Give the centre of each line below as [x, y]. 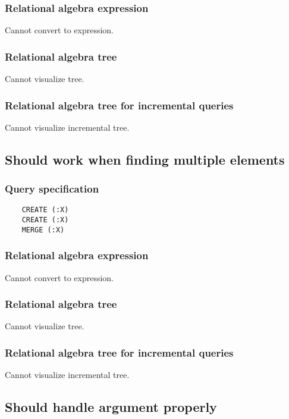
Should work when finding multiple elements [145, 159]
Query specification [52, 189]
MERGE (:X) [43, 230]
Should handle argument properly [111, 407]
